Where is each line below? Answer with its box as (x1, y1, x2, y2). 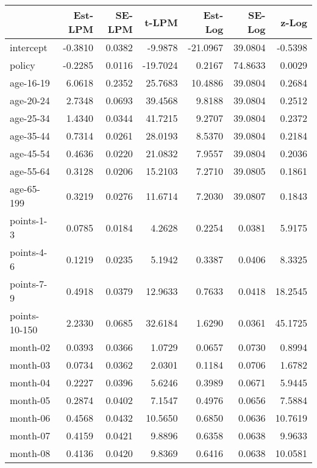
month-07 (10, 428, 51, 442)
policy (10, 58, 35, 72)
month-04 (10, 375, 51, 389)
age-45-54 (10, 146, 50, 160)
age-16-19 (10, 76, 50, 90)
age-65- (10, 182, 40, 196)
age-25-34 (10, 111, 50, 125)
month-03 (10, 358, 51, 372)
